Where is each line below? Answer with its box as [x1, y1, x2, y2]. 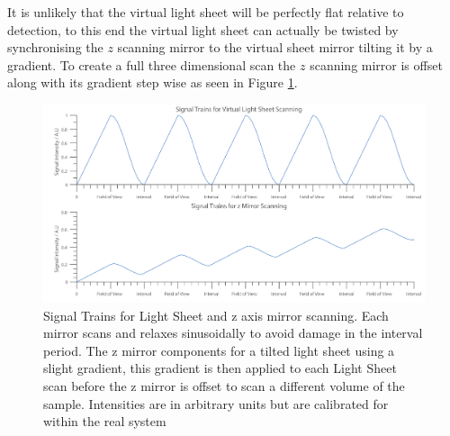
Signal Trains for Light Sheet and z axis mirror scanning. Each [43, 305, 389, 324]
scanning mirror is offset [310, 55, 443, 74]
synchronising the [7, 38, 103, 57]
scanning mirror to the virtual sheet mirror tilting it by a [117, 38, 433, 57]
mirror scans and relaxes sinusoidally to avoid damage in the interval [43, 323, 423, 342]
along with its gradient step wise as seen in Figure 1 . [7, 73, 298, 92]
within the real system [43, 412, 166, 431]
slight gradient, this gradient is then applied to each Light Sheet [43, 359, 397, 377]
